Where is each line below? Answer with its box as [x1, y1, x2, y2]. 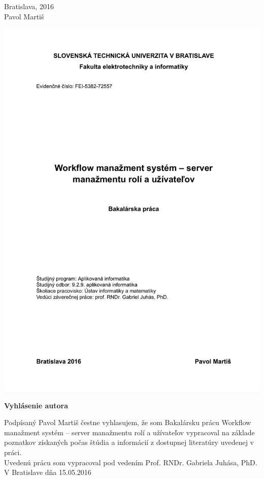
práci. [4, 446, 22, 457]
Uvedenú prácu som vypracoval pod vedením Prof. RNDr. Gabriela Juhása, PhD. [4, 457, 257, 467]
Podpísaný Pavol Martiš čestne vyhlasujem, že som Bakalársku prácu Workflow [4, 417, 251, 428]
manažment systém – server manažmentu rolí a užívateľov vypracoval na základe [4, 427, 255, 437]
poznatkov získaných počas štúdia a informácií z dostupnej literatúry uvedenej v [4, 437, 254, 447]
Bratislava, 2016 [4, 1, 54, 11]
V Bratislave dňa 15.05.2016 [4, 467, 91, 477]
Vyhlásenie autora [4, 400, 68, 410]
